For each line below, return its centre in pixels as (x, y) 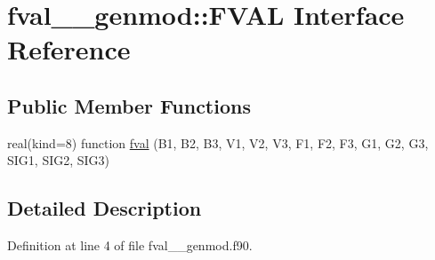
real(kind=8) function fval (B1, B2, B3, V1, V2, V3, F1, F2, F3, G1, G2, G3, (218, 142)
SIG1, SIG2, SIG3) (59, 160)
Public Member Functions (129, 105)
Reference (69, 49)
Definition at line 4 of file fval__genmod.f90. (130, 245)
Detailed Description (105, 208)
